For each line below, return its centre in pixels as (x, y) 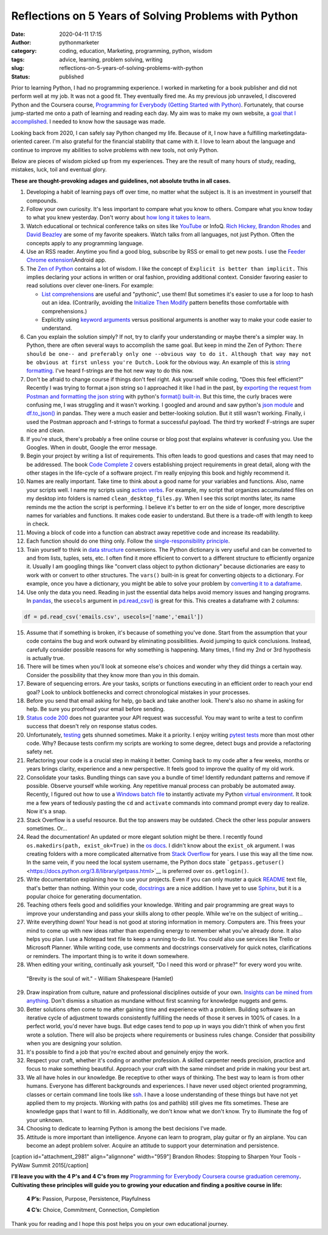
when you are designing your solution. (74, 1043)
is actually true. (46, 658)
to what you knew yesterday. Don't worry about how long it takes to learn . (119, 217)
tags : (18, 59)
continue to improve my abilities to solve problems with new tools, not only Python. (115, 150)
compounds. (42, 200)
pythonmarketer (79, 42)
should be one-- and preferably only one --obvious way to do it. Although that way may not (169, 354)
